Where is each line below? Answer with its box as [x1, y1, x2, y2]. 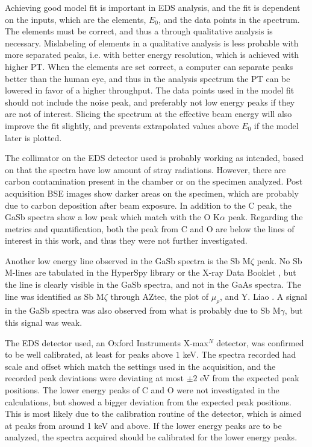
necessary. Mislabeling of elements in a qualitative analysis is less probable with [5, 36, 299, 49]
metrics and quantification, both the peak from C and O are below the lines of [5, 222, 295, 235]
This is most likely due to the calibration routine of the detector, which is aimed [5, 407, 302, 420]
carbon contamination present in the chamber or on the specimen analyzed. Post [5, 175, 303, 188]
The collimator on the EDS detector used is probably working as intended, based [5, 151, 304, 164]
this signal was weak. [5, 316, 83, 329]
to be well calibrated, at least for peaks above [5, 348, 173, 361]
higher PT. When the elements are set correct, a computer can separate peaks [5, 60, 293, 72]
